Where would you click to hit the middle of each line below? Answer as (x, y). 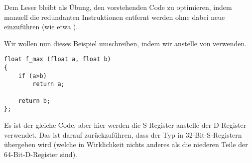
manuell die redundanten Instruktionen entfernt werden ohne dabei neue (115, 17)
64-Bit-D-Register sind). (41, 154)
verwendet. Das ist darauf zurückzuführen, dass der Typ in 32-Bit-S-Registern (123, 134)
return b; (34, 101)
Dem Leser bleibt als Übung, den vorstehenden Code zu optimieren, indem (118, 7)
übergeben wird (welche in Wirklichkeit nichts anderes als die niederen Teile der (126, 144)
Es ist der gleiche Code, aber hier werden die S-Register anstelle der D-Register (125, 124)
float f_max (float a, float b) (58, 59)
